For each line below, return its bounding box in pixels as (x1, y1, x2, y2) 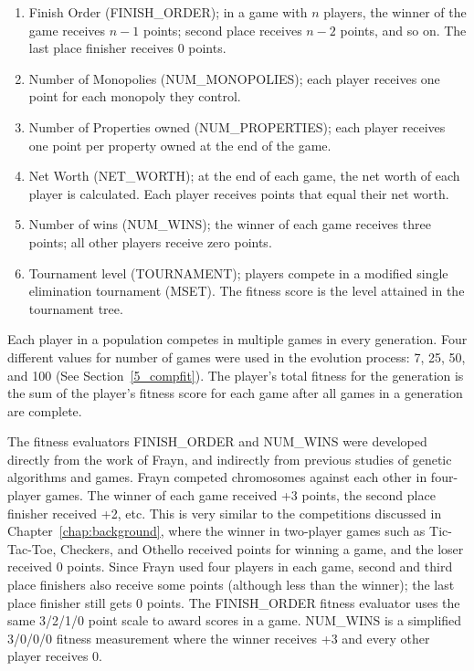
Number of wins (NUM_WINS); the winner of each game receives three (28, 215, 431, 234)
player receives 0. (7, 646, 102, 666)
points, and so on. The (340, 20, 467, 39)
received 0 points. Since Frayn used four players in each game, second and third (7, 557, 453, 576)
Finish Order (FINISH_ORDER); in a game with (28, 3, 308, 21)
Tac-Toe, (7, 539, 57, 558)
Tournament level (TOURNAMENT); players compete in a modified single (28, 263, 448, 282)
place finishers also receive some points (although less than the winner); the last (7, 575, 455, 594)
